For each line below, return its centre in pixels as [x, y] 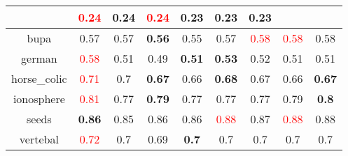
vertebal [39, 139]
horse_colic [39, 78]
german [39, 58]
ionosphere [39, 99]
